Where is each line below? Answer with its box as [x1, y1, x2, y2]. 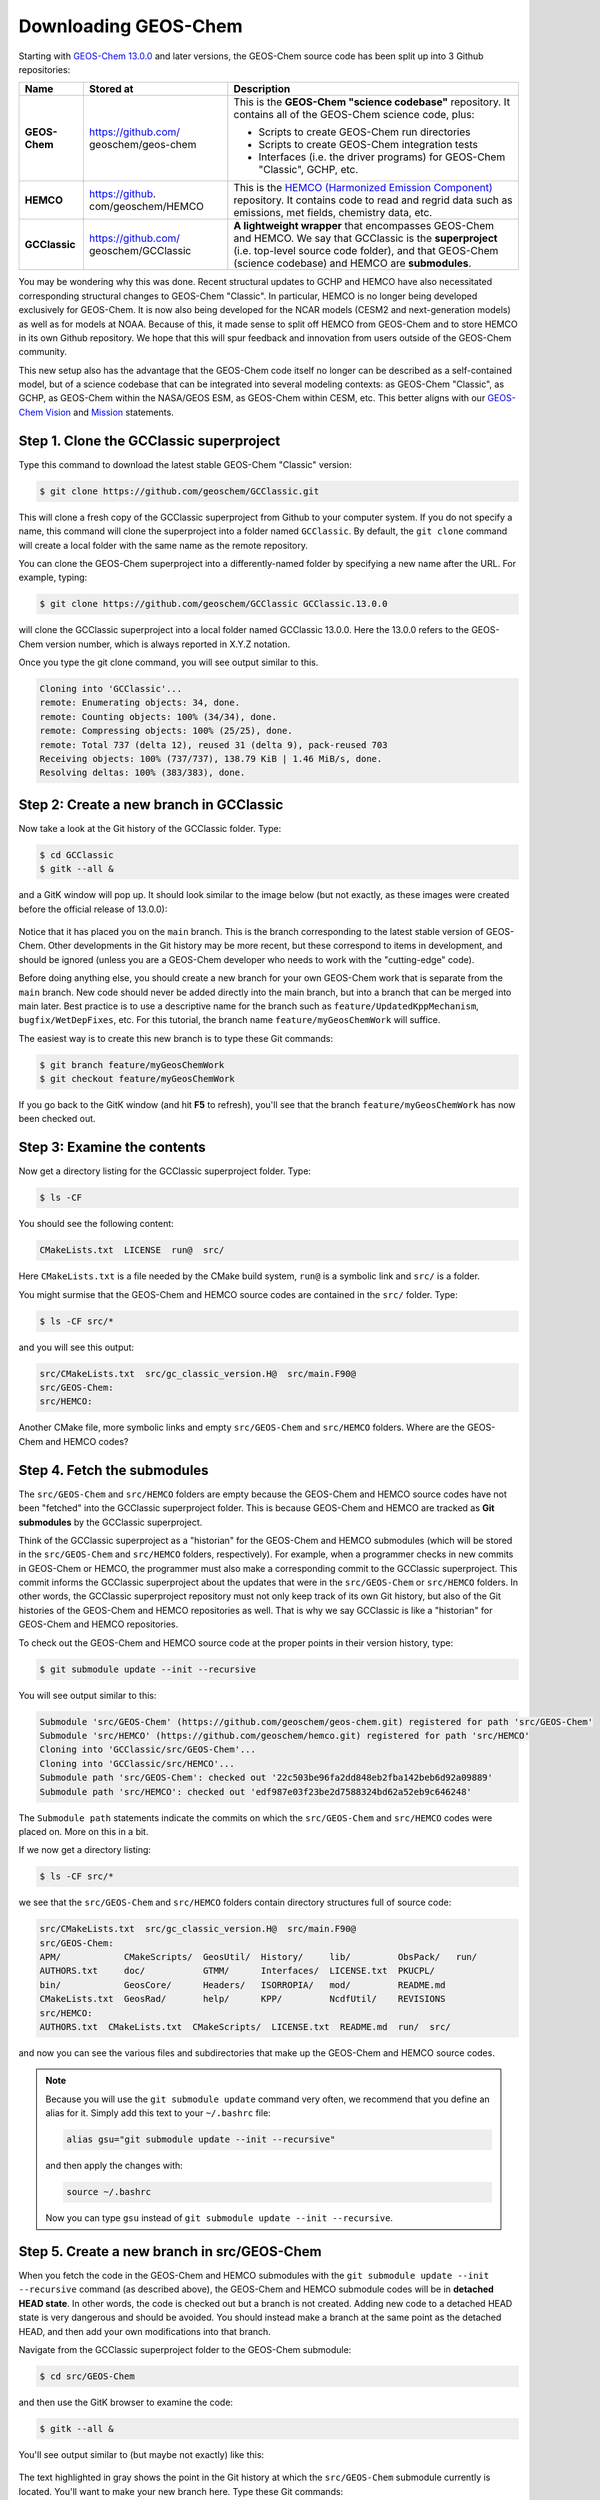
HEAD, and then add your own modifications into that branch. [18, 2325, 272, 2337]
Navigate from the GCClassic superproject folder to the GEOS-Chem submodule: [18, 2343, 352, 2355]
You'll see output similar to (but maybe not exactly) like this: [18, 2448, 265, 2460]
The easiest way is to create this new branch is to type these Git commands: [18, 1032, 334, 1044]
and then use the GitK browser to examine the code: [18, 2396, 234, 2408]
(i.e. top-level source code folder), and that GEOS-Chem [233, 244, 499, 258]
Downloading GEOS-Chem [18, 15, 243, 37]
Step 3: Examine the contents [18, 1139, 206, 1156]
